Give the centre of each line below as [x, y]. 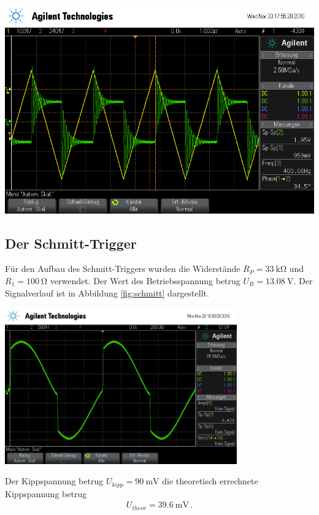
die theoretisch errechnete [210, 481]
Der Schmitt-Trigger [71, 243]
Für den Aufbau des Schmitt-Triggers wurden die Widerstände [123, 269]
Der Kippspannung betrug [54, 481]
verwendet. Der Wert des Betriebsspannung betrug [145, 280]
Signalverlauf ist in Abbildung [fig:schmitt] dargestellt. [107, 292]
